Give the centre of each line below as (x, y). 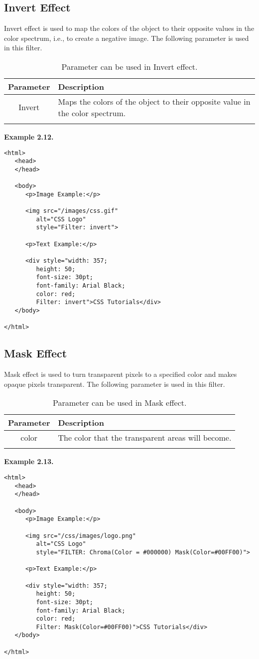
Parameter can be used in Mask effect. (120, 403)
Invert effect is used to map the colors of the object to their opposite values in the (129, 28)
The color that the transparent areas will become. (145, 438)
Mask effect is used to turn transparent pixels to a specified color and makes (121, 374)
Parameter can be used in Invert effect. (129, 66)
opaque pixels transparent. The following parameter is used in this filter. (115, 384)
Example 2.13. (29, 461)
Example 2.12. (29, 136)
